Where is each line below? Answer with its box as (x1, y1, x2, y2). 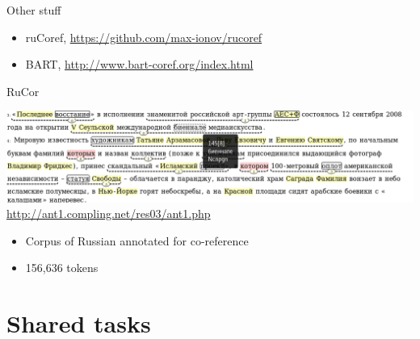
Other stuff (6, 2, 61, 18)
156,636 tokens (25, 259, 99, 276)
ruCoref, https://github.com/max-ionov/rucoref (25, 28, 262, 45)
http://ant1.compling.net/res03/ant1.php (6, 205, 211, 222)
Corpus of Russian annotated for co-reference (25, 232, 249, 249)
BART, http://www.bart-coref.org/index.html (25, 56, 254, 73)
